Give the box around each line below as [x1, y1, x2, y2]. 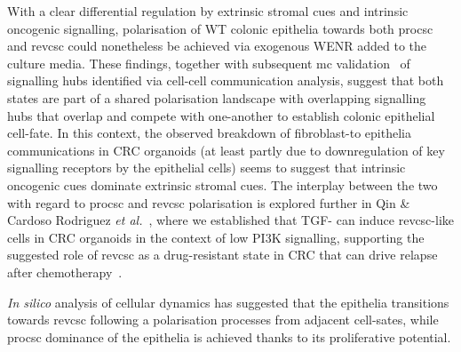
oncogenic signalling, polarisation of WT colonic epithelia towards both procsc [7, 19, 433, 37]
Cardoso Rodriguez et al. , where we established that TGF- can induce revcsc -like [7, 211, 454, 229]
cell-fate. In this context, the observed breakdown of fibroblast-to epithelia [7, 124, 411, 142]
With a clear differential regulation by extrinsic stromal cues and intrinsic [7, 2, 409, 20]
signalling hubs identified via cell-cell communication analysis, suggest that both [7, 71, 444, 90]
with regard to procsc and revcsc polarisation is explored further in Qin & [7, 193, 410, 212]
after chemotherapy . [7, 262, 123, 281]
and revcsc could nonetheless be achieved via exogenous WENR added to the [7, 36, 427, 55]
